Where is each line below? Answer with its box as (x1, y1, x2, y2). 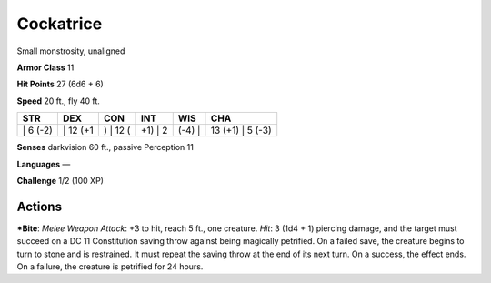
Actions (16, 198, 63, 214)
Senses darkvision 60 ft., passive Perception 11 (16, 142, 195, 153)
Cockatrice (16, 14, 103, 34)
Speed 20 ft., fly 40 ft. (16, 96, 100, 106)
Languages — (16, 158, 71, 169)
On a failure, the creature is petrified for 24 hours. (16, 260, 204, 272)
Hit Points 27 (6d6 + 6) (16, 78, 104, 90)
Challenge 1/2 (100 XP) (16, 175, 105, 186)
